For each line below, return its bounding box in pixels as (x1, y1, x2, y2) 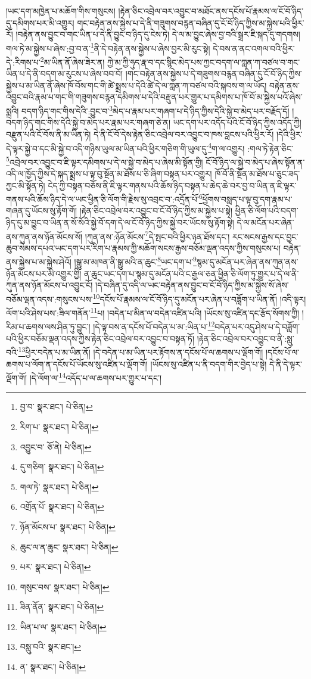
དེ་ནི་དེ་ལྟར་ (269, 357, 302, 370)
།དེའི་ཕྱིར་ (276, 127, 303, 140)
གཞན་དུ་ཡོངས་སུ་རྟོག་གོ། (6, 204, 77, 217)
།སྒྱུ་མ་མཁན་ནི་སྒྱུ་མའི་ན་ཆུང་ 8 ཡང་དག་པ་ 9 (74, 254, 197, 268)
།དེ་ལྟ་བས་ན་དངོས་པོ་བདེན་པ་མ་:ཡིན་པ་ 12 (93, 319, 215, 333)
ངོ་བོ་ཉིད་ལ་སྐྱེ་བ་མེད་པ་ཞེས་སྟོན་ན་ (206, 155, 305, 168)
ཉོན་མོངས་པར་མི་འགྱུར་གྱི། (6, 267, 82, 279)
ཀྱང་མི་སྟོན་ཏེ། (6, 179, 45, 191)
